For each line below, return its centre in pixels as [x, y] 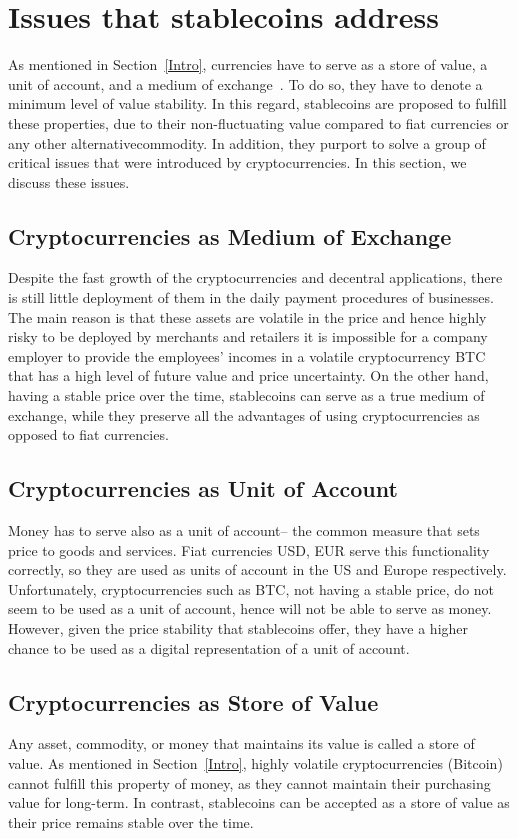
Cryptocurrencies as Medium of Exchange [230, 235]
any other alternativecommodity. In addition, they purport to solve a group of [247, 142]
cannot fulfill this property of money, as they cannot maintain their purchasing [249, 782]
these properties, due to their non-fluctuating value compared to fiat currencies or [258, 122]
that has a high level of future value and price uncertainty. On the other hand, [248, 375]
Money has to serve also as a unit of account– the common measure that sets [244, 530]
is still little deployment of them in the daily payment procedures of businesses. [251, 297]
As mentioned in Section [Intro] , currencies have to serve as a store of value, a [248, 64]
